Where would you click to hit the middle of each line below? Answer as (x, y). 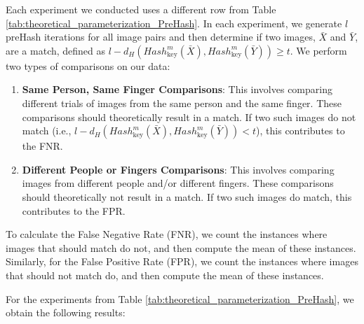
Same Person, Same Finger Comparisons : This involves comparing (177, 89)
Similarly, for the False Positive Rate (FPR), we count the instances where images (182, 261)
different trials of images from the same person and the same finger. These (182, 103)
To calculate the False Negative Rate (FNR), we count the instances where (167, 234)
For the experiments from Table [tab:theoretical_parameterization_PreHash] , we (180, 298)
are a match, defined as (56, 50)
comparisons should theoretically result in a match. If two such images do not (189, 117)
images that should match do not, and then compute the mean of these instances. (181, 247)
